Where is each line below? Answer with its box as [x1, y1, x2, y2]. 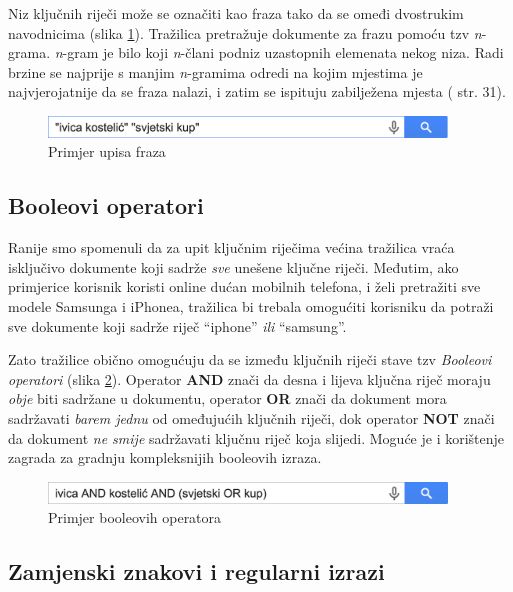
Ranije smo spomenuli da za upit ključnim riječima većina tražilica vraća [8, 237, 455, 258]
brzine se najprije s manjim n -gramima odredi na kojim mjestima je [8, 61, 423, 82]
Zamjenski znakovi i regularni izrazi [8, 556, 385, 587]
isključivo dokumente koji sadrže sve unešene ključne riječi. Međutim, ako [8, 256, 459, 277]
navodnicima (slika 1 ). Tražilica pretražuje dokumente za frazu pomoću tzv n [8, 22, 482, 43]
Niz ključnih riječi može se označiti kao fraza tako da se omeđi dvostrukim [8, 3, 464, 23]
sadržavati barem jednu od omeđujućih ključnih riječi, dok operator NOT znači [8, 408, 495, 428]
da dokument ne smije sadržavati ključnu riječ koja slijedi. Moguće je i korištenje [8, 427, 505, 448]
